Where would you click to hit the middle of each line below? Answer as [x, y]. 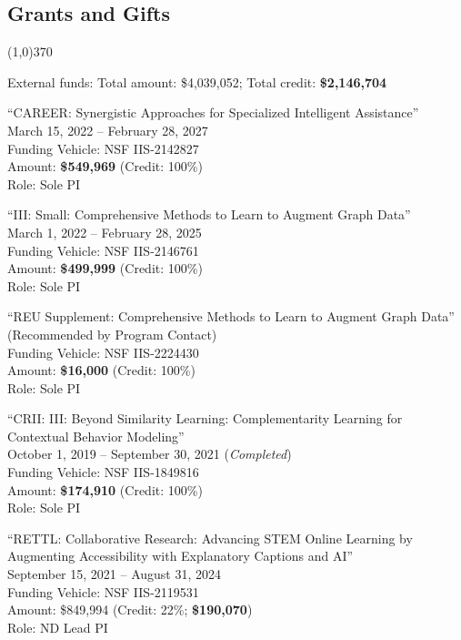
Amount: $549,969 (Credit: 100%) [105, 166]
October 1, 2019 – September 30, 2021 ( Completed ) [150, 454]
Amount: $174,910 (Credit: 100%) [105, 489]
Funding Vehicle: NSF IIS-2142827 [103, 148]
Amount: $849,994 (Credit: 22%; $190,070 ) [130, 610]
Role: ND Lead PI [58, 627]
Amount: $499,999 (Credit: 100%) [105, 268]
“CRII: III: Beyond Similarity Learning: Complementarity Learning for [205, 418]
